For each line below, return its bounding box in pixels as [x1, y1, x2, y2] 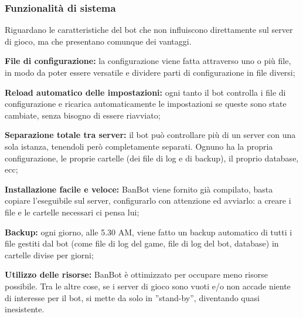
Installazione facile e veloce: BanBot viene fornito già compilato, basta [5, 183, 273, 195]
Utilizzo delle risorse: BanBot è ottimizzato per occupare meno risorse [5, 268, 268, 281]
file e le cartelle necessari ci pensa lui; [5, 205, 139, 218]
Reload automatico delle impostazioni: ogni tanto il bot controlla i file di [5, 86, 286, 98]
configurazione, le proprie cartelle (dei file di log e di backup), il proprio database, [5, 151, 299, 164]
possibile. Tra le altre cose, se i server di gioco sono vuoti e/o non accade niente [5, 279, 291, 292]
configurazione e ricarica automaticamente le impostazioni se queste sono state [5, 97, 287, 110]
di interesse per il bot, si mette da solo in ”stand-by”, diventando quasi [5, 291, 260, 303]
